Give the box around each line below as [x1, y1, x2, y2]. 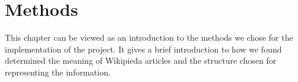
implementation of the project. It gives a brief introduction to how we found [5, 42, 282, 55]
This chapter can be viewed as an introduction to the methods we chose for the [5, 31, 293, 44]
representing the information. [5, 65, 111, 78]
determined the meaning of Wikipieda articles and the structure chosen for [5, 54, 277, 67]
